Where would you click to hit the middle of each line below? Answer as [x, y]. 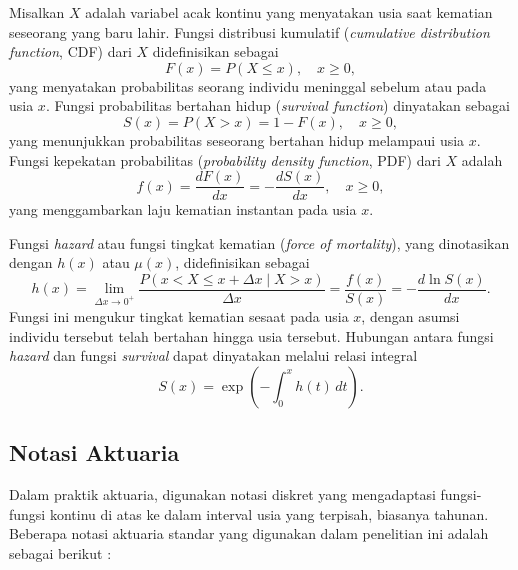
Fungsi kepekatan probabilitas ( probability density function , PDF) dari [225, 159]
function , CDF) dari [70, 51]
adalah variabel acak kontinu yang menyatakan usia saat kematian [289, 12]
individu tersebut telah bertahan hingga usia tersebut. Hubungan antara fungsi [251, 335]
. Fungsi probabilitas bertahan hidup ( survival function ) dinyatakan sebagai [277, 105]
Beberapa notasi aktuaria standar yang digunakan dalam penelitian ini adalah [249, 533]
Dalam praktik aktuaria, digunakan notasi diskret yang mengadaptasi [222, 494]
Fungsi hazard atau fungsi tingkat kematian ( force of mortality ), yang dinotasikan [259, 242]
